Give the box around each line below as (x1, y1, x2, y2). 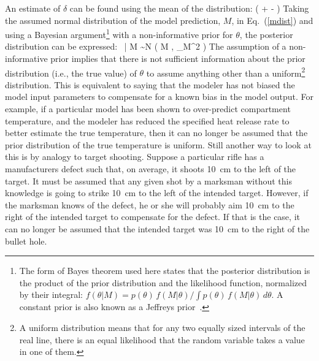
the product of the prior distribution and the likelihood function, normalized (19, 276, 307, 289)
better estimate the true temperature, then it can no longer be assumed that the (5, 126, 308, 139)
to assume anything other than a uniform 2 (146, 64, 306, 79)
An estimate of (5, 2, 61, 14)
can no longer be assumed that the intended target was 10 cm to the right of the (5, 222, 310, 235)
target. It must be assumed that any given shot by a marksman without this (5, 174, 292, 187)
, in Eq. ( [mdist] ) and (231, 13, 313, 26)
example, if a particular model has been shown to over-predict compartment (5, 102, 291, 115)
